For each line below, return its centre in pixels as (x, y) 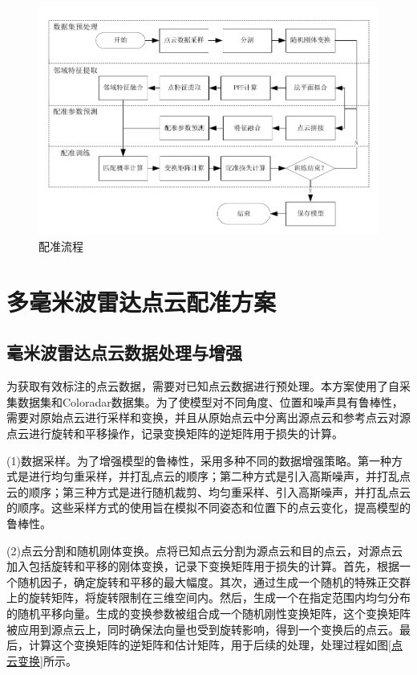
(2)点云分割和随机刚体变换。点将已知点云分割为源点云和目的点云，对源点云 (204, 550)
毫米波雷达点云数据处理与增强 (124, 352)
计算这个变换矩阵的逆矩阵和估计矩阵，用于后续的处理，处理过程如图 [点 (215, 645)
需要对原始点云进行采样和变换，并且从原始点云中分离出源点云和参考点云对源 (208, 417)
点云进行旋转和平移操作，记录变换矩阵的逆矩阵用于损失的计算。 (175, 433)
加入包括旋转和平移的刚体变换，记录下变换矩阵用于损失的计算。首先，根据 (203, 566)
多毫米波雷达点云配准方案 (142, 301)
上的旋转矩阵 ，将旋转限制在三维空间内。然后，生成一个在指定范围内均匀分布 (208, 597)
